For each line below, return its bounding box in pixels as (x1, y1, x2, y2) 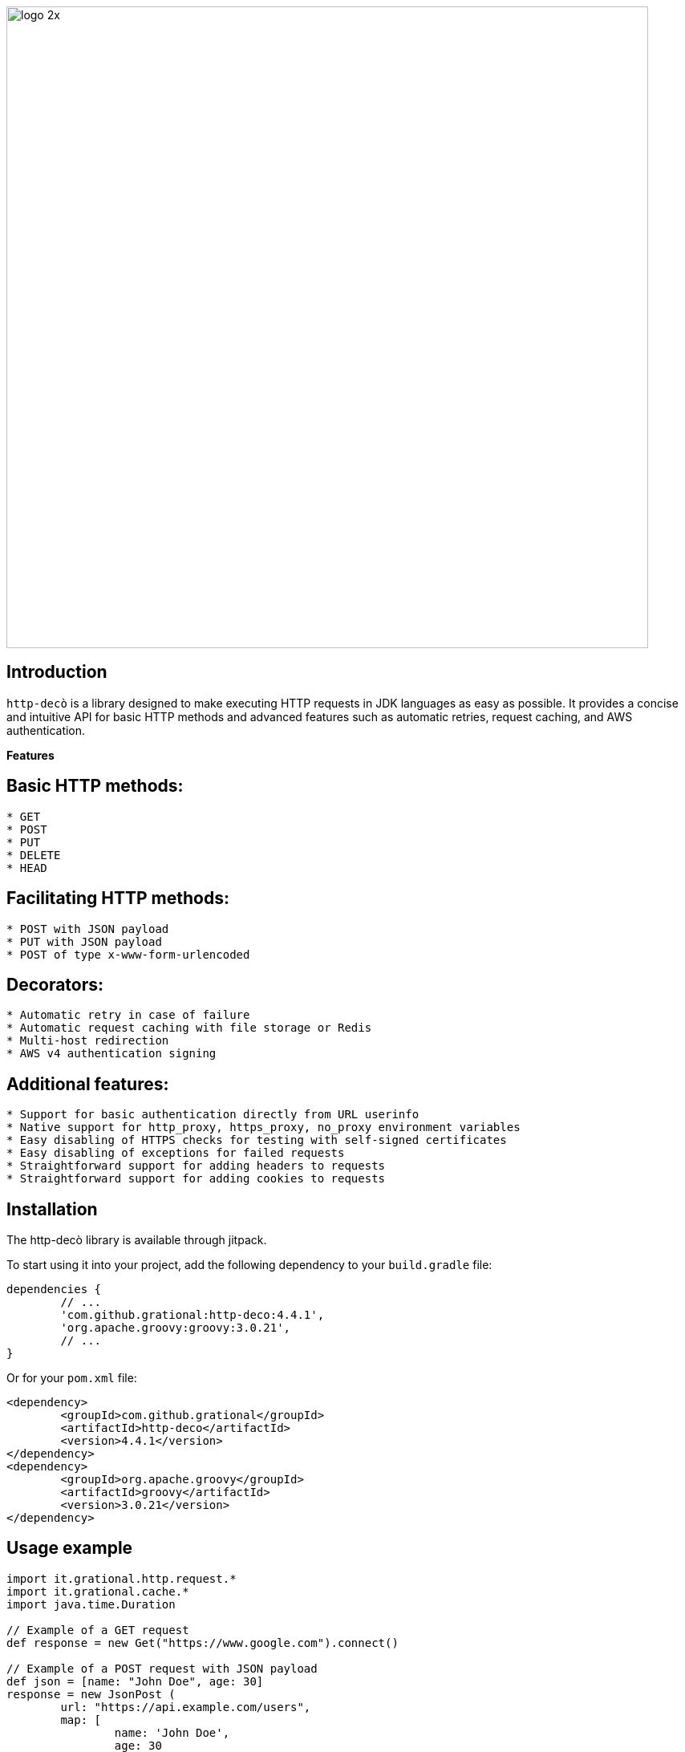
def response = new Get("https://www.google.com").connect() (6, 1636, 399, 1649)
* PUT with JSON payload (6, 935, 162, 948)
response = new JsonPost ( (6, 1687, 176, 1701)
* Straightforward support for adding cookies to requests (6, 1172, 386, 1186)
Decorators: (6, 974, 104, 995)
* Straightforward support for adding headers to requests (6, 1159, 386, 1173)
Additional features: (6, 1073, 169, 1094)
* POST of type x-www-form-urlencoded (6, 947, 250, 961)
